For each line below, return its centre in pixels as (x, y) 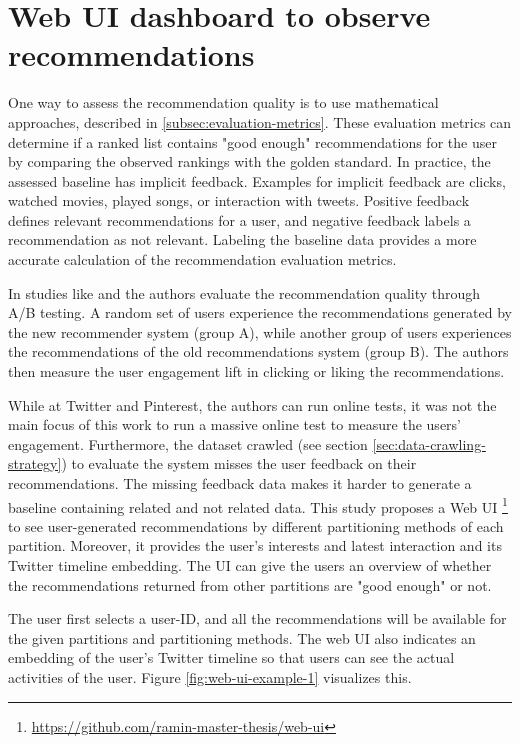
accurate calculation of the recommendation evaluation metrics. (202, 259)
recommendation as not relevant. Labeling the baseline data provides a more (242, 239)
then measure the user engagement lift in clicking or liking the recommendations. (256, 371)
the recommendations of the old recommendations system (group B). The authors (258, 351)
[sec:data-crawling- (429, 443)
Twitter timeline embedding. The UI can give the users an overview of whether (250, 565)
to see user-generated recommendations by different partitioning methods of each (256, 525)
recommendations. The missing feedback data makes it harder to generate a (240, 483)
